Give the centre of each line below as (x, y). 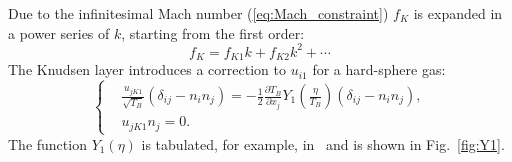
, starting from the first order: (213, 32)
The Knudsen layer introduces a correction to (147, 69)
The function (47, 143)
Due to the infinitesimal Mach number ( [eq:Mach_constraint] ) (198, 13)
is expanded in (458, 13)
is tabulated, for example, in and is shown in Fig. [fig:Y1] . (323, 143)
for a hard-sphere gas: (379, 69)
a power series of (59, 32)
